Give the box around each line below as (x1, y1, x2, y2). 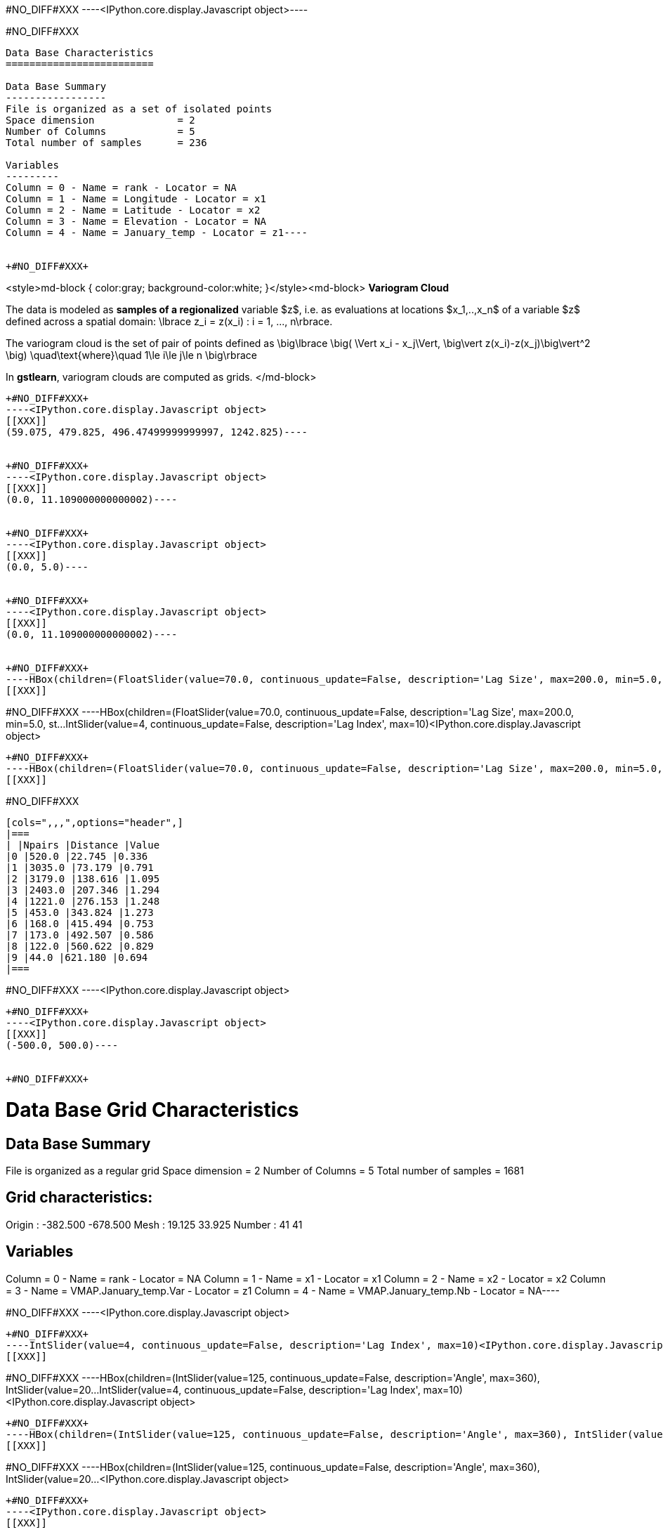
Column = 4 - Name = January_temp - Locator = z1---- (6, 227, 308, 238)
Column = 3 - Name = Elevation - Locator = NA (6, 216, 266, 227)
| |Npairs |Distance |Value (6, 839, 160, 851)
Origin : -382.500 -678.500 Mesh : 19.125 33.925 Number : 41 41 (6, 1218, 303, 1231)
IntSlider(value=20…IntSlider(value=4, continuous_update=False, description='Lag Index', (6, 1383, 421, 1396)
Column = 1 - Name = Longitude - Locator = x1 (6, 193, 266, 204)
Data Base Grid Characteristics (6, 1097, 299, 1122)
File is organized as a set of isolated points (6, 103, 273, 114)
